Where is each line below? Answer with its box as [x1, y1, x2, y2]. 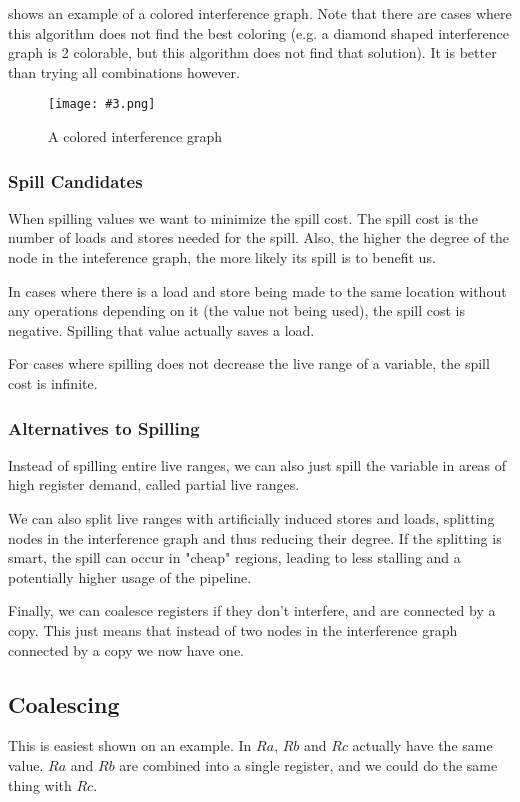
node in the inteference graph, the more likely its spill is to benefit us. [8, 247, 436, 268]
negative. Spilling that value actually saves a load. [8, 319, 315, 340]
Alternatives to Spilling [8, 415, 200, 440]
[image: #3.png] [48, 97, 156, 112]
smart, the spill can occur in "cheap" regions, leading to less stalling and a [8, 547, 461, 568]
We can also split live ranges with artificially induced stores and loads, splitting [8, 508, 495, 528]
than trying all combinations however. [8, 61, 240, 82]
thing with [8, 774, 72, 795]
